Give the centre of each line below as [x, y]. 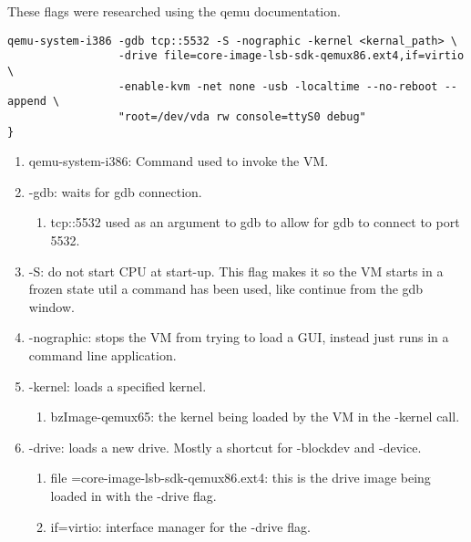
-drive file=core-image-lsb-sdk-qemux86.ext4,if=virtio [291, 56]
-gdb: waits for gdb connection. [115, 191]
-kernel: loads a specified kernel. [118, 386]
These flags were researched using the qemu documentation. [174, 11]
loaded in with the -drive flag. [133, 495]
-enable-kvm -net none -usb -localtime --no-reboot [278, 86]
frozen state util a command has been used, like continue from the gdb [226, 289]
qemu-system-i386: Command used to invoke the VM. [179, 161]
